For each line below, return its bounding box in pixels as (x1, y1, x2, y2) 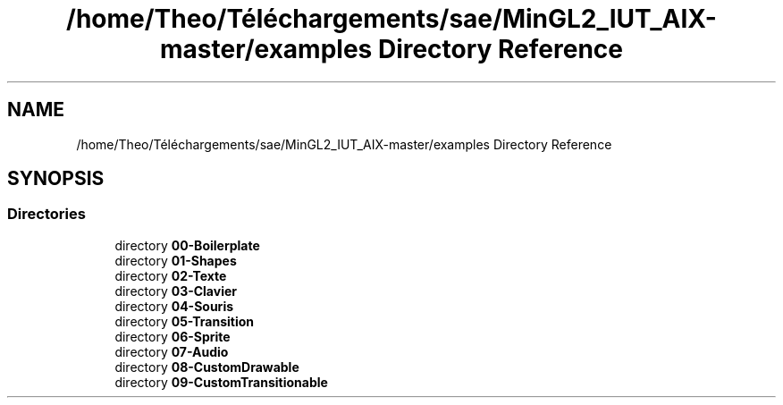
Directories (7, 205, 86, 224)
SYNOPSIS (7, 167, 105, 190)
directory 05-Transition (114, 313, 255, 329)
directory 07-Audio (114, 343, 229, 359)
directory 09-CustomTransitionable (114, 374, 328, 390)
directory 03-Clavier (114, 283, 237, 299)
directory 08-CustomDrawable (114, 359, 299, 375)
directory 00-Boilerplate (114, 237, 260, 253)
